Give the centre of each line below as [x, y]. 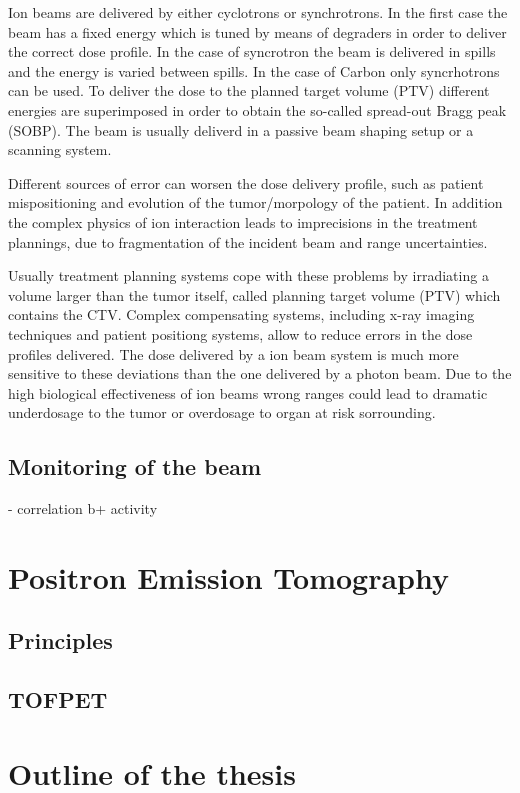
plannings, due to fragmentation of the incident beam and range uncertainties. [248, 241]
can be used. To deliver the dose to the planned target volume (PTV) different [249, 90]
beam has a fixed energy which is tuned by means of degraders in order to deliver [257, 31]
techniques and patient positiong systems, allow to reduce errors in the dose [240, 333]
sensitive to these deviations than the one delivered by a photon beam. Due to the [260, 373]
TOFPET [58, 699]
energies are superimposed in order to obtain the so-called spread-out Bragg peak [257, 109]
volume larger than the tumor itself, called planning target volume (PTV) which [254, 294]
